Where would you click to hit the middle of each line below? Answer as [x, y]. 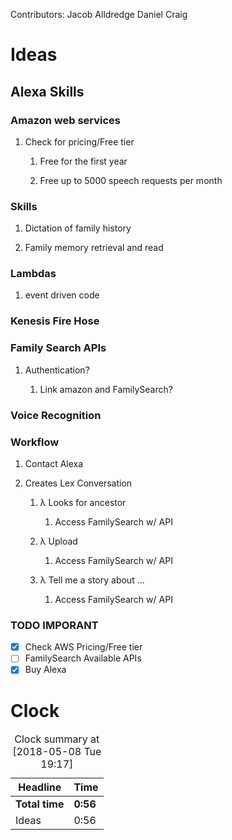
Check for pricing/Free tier [79, 141]
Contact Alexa [54, 463]
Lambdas [33, 274]
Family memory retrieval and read [94, 248]
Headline [40, 787]
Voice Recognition [56, 415]
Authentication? [57, 370]
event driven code [62, 295]
